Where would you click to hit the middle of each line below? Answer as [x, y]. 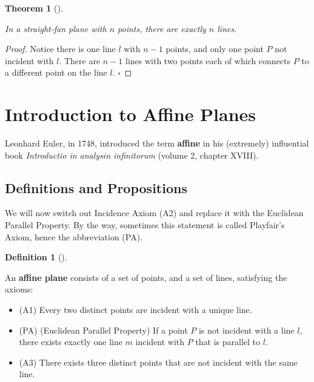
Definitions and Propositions [96, 187]
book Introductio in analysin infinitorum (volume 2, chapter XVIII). [132, 155]
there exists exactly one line [71, 342]
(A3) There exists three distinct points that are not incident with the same [158, 362]
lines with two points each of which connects [208, 60]
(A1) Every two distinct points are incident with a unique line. [135, 310]
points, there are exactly [162, 28]
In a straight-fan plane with [56, 28]
